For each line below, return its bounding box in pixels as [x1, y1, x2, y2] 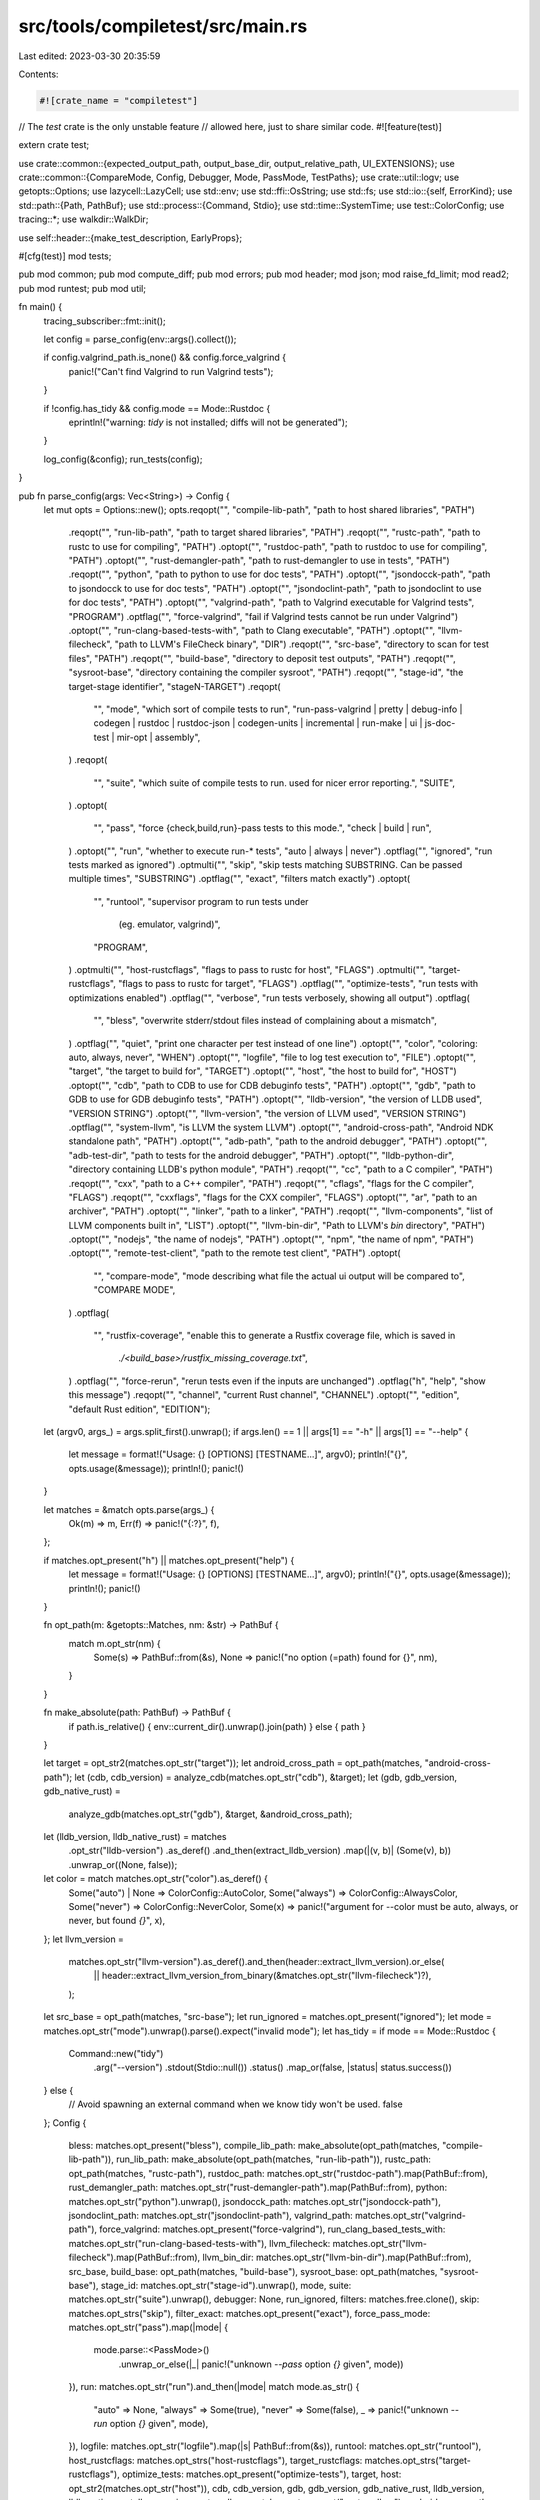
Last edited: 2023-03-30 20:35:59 [18, 50, 161, 62]
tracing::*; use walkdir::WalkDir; [18, 213, 149, 225]
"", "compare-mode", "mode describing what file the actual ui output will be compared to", [93, 1270, 465, 1282]
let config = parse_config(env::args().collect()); [43, 333, 237, 345]
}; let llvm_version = [43, 1933, 125, 1945]
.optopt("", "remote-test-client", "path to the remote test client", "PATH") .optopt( [68, 1247, 401, 1259]
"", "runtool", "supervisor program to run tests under [93, 895, 309, 907]
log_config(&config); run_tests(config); [43, 453, 203, 465]
